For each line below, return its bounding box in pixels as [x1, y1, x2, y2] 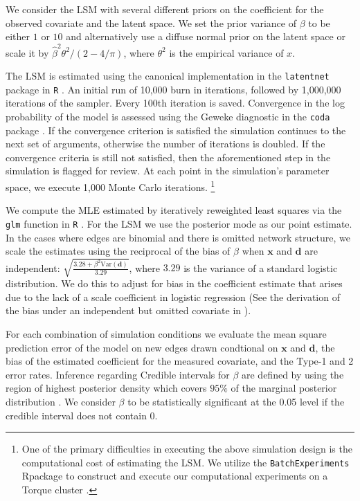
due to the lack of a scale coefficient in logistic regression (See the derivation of [6, 289, 340, 304]
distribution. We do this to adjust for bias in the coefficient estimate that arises [6, 276, 343, 291]
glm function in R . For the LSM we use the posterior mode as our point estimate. [6, 216, 352, 230]
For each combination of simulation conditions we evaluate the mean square [6, 327, 327, 341]
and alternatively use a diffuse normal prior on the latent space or [66, 29, 345, 44]
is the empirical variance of [169, 45, 284, 60]
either [6, 29, 30, 44]
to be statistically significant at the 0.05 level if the [127, 394, 345, 409]
